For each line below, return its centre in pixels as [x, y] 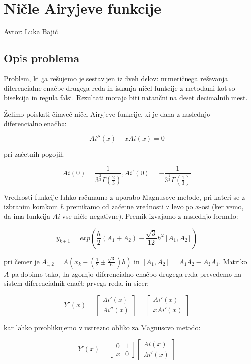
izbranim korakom [31, 206]
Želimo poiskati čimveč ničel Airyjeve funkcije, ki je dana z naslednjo [107, 114]
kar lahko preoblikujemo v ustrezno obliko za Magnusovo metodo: [102, 327]
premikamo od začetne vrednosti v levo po [130, 206]
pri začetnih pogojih [34, 154]
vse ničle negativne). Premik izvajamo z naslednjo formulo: [150, 216]
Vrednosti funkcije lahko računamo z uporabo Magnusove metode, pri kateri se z [125, 197]
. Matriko [233, 261]
